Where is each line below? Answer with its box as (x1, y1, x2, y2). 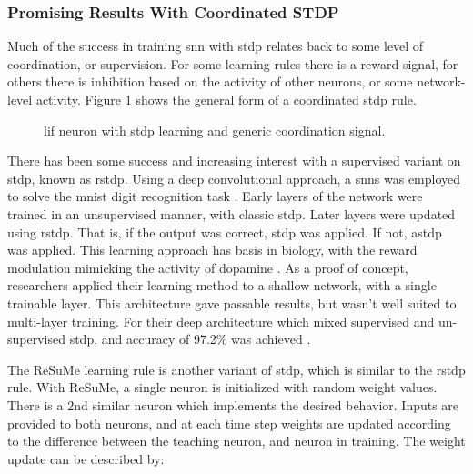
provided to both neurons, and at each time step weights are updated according (7, 413, 451, 432)
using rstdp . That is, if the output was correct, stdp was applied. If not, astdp (7, 222, 442, 241)
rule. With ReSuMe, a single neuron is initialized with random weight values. (7, 378, 438, 397)
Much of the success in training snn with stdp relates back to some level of (7, 36, 424, 55)
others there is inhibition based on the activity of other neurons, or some (7, 72, 413, 91)
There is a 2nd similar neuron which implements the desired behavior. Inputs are (7, 395, 459, 414)
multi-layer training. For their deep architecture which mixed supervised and (7, 311, 435, 330)
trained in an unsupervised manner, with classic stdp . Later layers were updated (7, 204, 456, 223)
